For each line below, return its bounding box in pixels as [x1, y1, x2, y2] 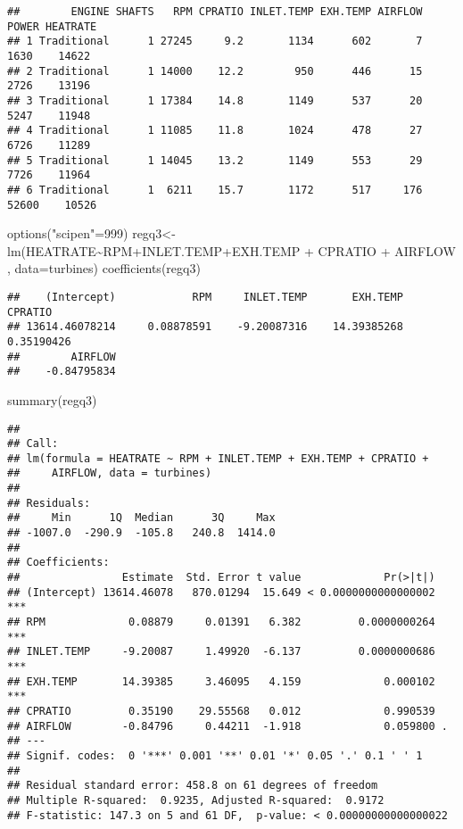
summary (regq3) [7, 390, 97, 409]
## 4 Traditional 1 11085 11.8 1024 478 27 [7, 124, 423, 137]
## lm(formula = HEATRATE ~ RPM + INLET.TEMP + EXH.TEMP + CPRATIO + [7, 452, 429, 465]
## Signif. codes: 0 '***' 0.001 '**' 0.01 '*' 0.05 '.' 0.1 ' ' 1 [7, 749, 423, 762]
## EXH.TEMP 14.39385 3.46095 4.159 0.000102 [7, 675, 435, 688]
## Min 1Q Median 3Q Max [7, 511, 276, 525]
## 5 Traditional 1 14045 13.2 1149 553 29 [7, 153, 423, 167]
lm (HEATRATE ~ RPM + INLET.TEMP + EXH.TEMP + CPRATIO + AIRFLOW [7, 241, 456, 260]
